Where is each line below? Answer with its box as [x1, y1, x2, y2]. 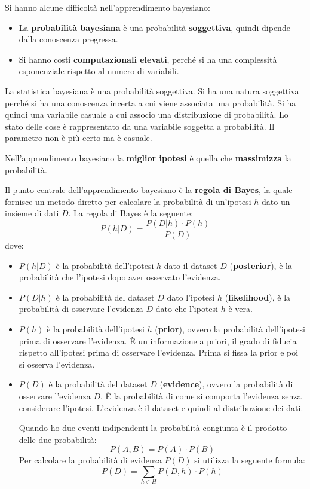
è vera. [228, 302, 253, 315]
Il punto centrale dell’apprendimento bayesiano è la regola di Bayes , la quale [5, 184, 293, 196]
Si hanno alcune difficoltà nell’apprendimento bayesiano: [5, 1, 210, 13]
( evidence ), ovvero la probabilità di [159, 378, 293, 390]
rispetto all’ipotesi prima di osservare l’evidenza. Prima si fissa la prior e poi [19, 346, 299, 359]
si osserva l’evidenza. [19, 357, 95, 370]
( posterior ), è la [229, 259, 292, 271]
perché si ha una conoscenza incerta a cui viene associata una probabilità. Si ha [5, 96, 296, 109]
